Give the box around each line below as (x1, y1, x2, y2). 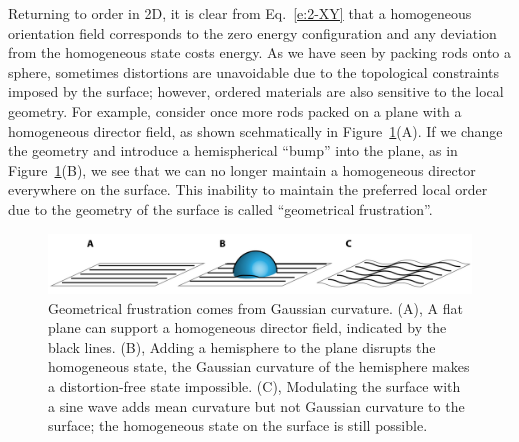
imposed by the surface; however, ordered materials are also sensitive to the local (8, 81, 504, 102)
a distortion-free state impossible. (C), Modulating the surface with (48, 375, 461, 396)
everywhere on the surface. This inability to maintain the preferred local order (8, 179, 488, 200)
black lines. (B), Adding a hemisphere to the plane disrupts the (48, 336, 436, 357)
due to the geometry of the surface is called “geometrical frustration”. (8, 198, 433, 219)
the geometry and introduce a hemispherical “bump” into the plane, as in (8, 140, 458, 161)
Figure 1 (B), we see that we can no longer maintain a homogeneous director (8, 159, 476, 180)
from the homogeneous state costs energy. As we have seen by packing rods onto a (8, 42, 512, 63)
